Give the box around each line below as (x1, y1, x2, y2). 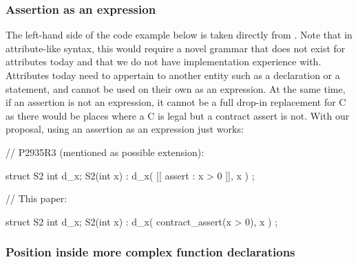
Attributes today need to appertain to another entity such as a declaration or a (6, 68, 340, 82)
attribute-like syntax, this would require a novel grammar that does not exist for (6, 41, 346, 55)
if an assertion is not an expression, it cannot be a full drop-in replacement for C (6, 95, 346, 109)
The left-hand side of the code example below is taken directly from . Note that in (6, 27, 352, 42)
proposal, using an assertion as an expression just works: (6, 122, 244, 136)
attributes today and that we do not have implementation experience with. (6, 54, 322, 69)
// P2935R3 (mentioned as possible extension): (6, 144, 204, 159)
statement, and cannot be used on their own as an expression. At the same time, (6, 81, 346, 96)
